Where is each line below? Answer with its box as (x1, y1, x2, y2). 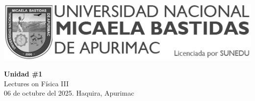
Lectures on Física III (4, 78, 69, 88)
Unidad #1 (4, 69, 43, 79)
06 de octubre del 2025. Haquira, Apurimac (4, 88, 134, 98)
